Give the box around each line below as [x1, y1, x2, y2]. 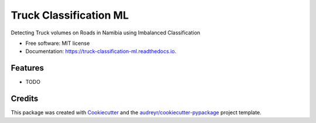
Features [11, 63, 44, 73]
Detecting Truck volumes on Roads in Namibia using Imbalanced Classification [11, 29, 201, 36]
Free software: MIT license [25, 40, 90, 47]
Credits [11, 94, 39, 104]
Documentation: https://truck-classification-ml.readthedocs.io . [25, 48, 177, 55]
